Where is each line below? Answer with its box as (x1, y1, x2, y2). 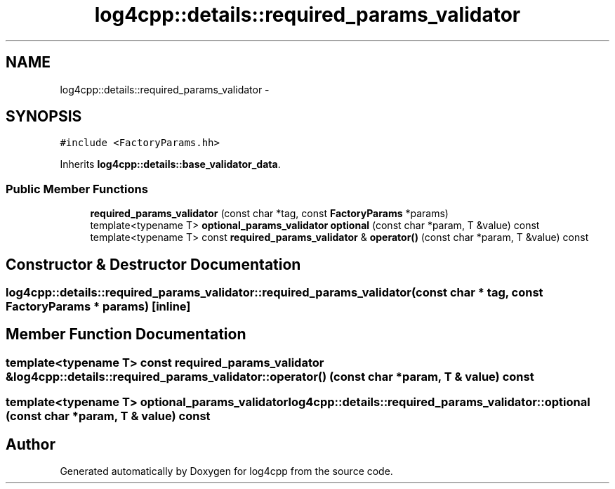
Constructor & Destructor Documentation (6, 255, 301, 273)
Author (6, 435, 55, 453)
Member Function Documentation (6, 325, 246, 344)
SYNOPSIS (6, 107, 82, 126)
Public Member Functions (6, 181, 148, 196)
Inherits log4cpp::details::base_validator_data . (60, 158, 281, 171)
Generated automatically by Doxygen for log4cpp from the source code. (60, 465, 393, 478)
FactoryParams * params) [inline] (6, 299, 191, 314)
